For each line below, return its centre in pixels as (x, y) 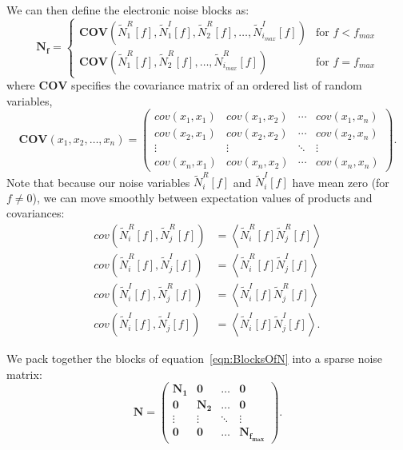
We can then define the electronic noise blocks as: (128, 10)
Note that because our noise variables (98, 182)
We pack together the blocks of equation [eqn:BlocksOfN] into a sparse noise (195, 358)
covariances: (36, 213)
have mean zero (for (341, 182)
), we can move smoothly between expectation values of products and (202, 197)
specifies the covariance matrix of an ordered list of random (217, 85)
